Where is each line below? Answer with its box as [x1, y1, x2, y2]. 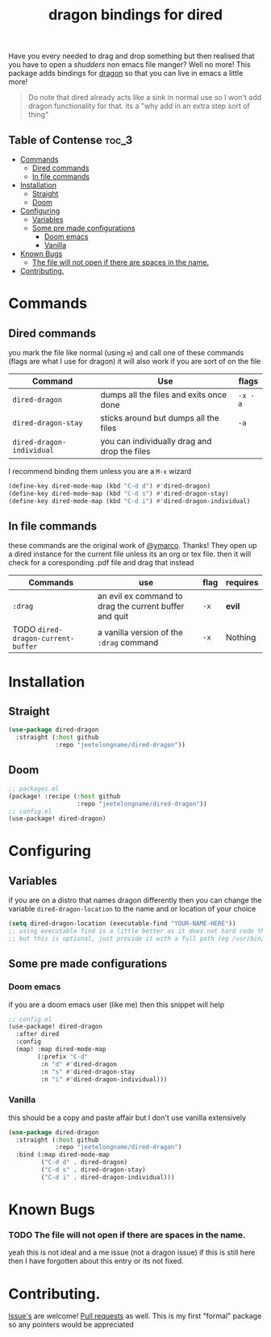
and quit [97, 611, 129, 622]
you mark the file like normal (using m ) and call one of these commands [8, 348, 244, 357]
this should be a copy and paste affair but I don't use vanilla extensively [8, 1113, 247, 1122]
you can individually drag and [100, 436, 212, 446]
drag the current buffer [97, 601, 185, 612]
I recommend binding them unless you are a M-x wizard [8, 467, 192, 476]
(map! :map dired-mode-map [15, 1046, 106, 1054]
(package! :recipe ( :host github [8, 792, 121, 800]
